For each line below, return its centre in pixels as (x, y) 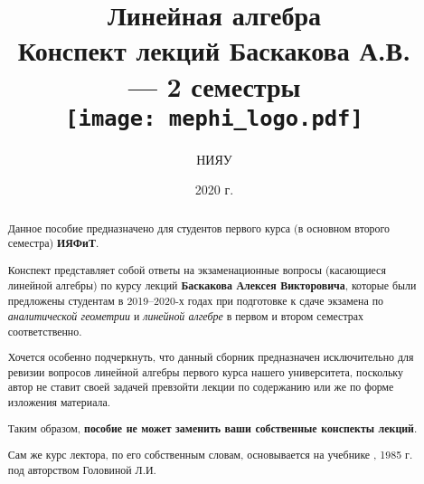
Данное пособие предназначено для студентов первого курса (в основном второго (199, 228)
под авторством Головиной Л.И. (82, 469)
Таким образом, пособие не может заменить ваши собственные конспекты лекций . (212, 428)
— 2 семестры (214, 85)
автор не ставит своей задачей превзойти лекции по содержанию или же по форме (201, 387)
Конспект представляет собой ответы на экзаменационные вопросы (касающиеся (197, 270)
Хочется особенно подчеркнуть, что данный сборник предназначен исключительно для (211, 357)
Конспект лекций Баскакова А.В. (214, 50)
